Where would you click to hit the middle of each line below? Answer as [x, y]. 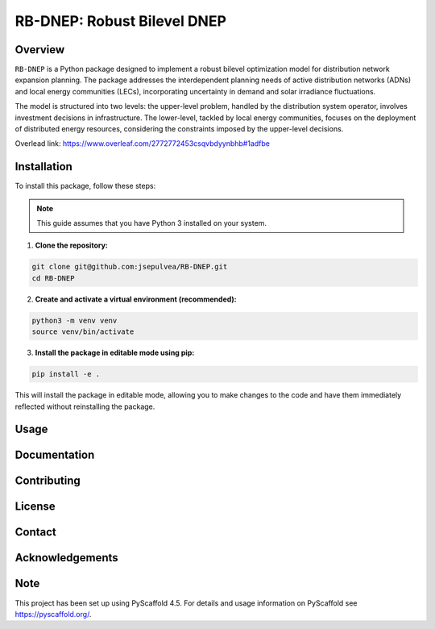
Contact [35, 532]
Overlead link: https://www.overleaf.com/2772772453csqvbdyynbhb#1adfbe [142, 144]
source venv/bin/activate [83, 332]
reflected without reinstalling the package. [85, 406]
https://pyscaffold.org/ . [53, 614]
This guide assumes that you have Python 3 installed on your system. [152, 223]
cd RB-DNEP [53, 278]
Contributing [48, 481]
